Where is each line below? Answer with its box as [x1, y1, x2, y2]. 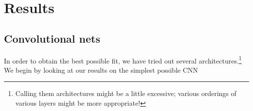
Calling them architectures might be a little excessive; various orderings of [15, 88, 236, 98]
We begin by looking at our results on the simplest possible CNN [4, 64, 198, 75]
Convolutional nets [4, 31, 101, 46]
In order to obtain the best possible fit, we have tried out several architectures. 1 [4, 54, 242, 65]
